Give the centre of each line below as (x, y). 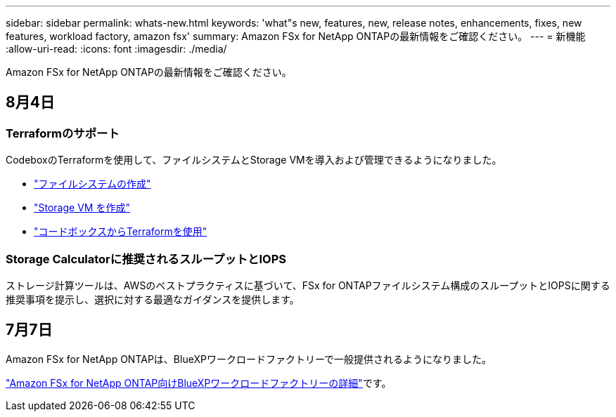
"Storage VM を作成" (82, 208)
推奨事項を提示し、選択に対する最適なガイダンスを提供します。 (153, 299)
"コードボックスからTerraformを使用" (121, 232)
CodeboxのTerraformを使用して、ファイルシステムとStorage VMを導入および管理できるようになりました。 (254, 160)
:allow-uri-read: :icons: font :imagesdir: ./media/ (116, 49)
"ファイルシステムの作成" (92, 184)
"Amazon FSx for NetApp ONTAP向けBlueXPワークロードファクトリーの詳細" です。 (199, 383)
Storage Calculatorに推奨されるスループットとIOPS (146, 259)
